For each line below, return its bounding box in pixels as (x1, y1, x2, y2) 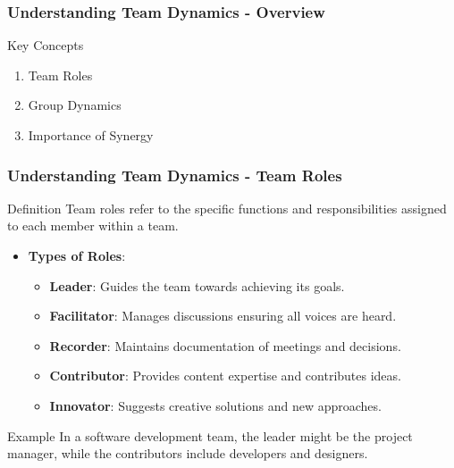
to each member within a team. (7, 216, 179, 235)
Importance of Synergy (28, 126, 154, 144)
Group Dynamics (28, 96, 122, 114)
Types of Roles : (28, 247, 126, 264)
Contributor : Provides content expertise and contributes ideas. (49, 366, 401, 385)
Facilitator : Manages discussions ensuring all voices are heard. (49, 306, 397, 325)
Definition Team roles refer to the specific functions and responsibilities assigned (7, 198, 447, 217)
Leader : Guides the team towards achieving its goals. (49, 276, 345, 295)
